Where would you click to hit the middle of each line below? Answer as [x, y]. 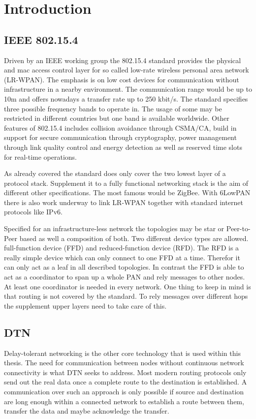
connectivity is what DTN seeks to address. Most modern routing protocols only [125, 372]
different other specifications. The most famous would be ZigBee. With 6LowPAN [127, 192]
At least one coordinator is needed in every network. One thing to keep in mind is [128, 286]
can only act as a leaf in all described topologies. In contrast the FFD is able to [124, 267]
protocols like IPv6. [33, 212]
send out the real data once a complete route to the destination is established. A [126, 382]
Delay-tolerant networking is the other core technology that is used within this [122, 353]
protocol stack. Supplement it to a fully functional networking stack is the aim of [126, 183]
